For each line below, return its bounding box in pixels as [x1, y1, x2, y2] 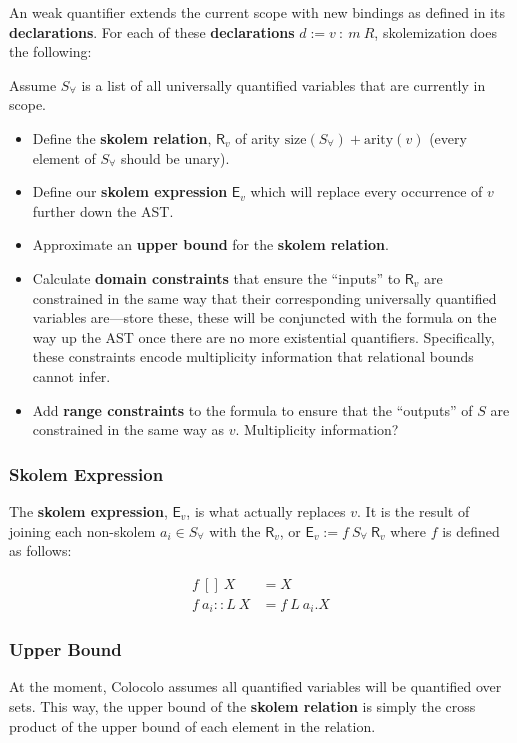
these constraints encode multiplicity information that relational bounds [32, 346, 474, 367]
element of [32, 147, 96, 168]
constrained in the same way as [32, 419, 224, 440]
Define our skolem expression [32, 181, 228, 202]
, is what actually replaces [186, 500, 346, 521]
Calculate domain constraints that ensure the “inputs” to [32, 267, 401, 288]
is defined [442, 520, 500, 541]
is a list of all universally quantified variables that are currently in [81, 74, 486, 95]
